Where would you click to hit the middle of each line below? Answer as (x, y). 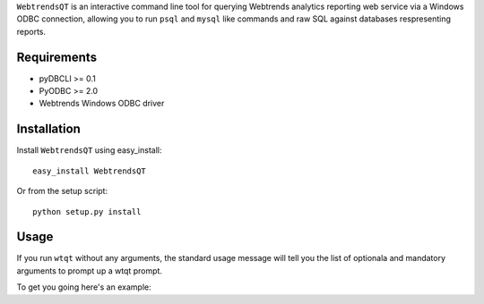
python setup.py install (87, 211)
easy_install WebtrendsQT (90, 171)
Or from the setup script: (62, 191)
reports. (31, 31)
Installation (48, 129)
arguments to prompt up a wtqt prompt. (90, 270)
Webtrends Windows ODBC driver (102, 104)
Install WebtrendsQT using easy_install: (89, 150)
